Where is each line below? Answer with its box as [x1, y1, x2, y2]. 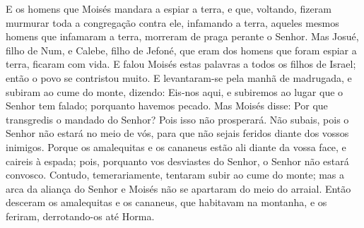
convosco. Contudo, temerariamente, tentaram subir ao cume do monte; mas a [6, 167, 345, 182]
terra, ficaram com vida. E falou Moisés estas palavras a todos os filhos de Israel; [6, 56, 356, 71]
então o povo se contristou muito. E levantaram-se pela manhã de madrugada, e [6, 70, 352, 85]
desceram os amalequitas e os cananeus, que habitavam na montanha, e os [6, 195, 327, 210]
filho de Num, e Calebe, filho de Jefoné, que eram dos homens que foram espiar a [6, 42, 357, 57]
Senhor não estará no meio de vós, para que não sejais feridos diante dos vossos [6, 126, 349, 140]
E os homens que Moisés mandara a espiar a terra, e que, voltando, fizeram [6, 1, 331, 16]
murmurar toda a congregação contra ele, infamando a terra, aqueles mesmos [6, 15, 339, 30]
